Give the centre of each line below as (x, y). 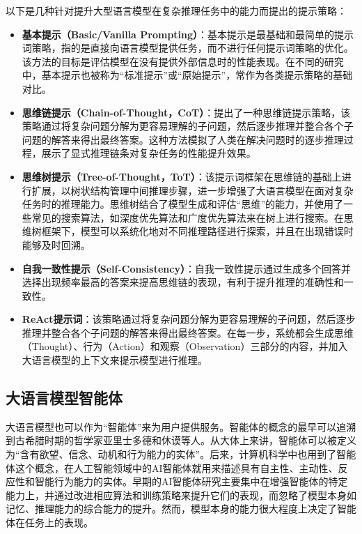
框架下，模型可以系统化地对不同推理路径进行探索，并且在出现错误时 (197, 231)
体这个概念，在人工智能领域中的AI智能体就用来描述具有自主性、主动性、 (172, 467)
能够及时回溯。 (56, 244)
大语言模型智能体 (64, 398)
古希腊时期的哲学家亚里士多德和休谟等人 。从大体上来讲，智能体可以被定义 (186, 440)
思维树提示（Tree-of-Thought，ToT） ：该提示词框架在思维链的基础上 (182, 176)
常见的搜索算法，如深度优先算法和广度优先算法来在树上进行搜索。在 (188, 217)
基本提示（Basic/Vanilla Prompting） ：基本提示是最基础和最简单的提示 (188, 34)
